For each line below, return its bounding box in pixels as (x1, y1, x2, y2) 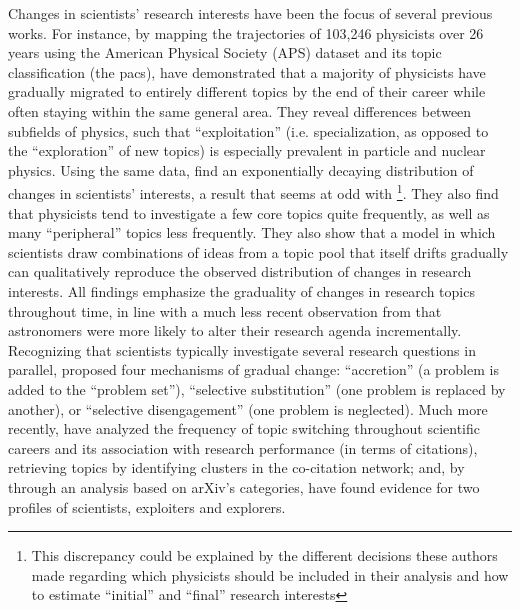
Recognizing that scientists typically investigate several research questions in (8, 339, 476, 360)
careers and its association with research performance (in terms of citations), (8, 437, 478, 458)
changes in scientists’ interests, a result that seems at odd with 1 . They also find (8, 180, 499, 203)
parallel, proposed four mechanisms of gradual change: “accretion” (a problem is (8, 359, 499, 380)
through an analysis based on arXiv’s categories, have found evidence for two (8, 476, 480, 497)
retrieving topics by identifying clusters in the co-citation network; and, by (8, 457, 465, 478)
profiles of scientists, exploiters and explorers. (8, 496, 286, 517)
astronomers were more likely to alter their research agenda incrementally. (8, 320, 462, 341)
